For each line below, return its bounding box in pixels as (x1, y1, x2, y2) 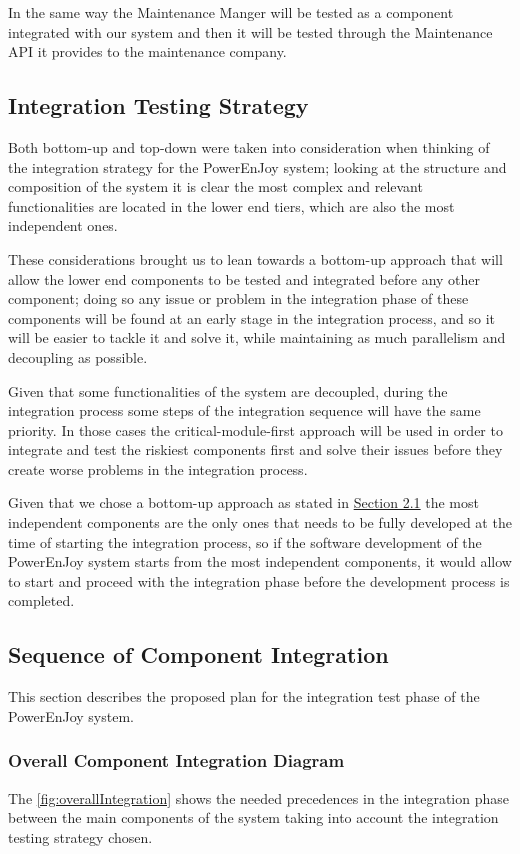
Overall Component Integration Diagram (8, 748, 345, 773)
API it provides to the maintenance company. (8, 41, 287, 62)
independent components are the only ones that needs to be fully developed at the (8, 512, 512, 533)
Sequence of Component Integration (8, 639, 389, 670)
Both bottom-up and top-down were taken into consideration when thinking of (8, 136, 490, 157)
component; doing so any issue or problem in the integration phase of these (8, 288, 469, 309)
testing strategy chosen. (8, 826, 153, 847)
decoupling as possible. (8, 346, 148, 367)
